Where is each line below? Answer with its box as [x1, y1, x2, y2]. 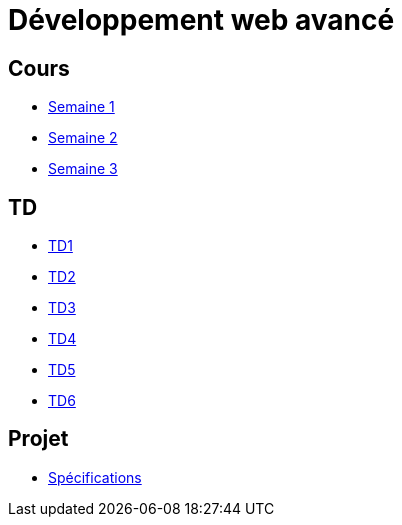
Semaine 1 [48, 98, 115, 116]
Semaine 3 [48, 160, 118, 178]
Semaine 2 [48, 129, 118, 147]
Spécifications [48, 468, 142, 486]
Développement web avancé [8, 3, 395, 37]
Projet [8, 426, 69, 452]
